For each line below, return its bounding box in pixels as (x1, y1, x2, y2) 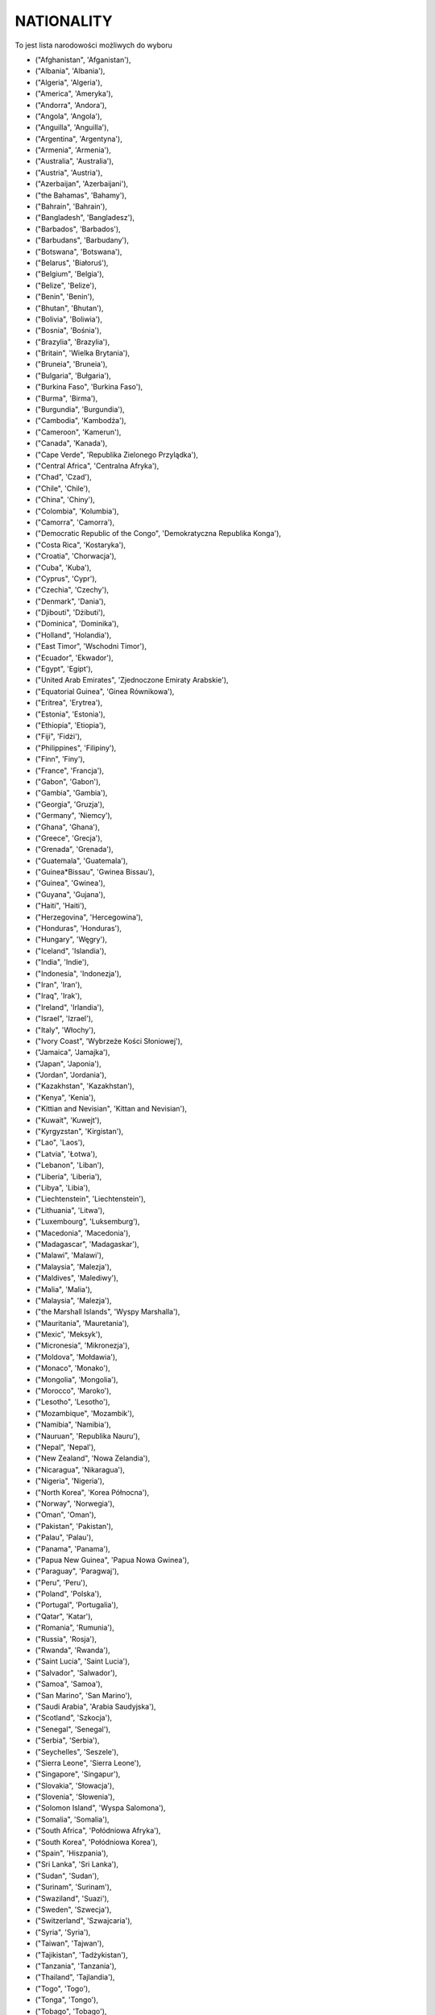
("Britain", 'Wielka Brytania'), (35, 348, 130, 358)
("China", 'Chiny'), (35, 495, 96, 505)
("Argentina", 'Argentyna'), (35, 134, 122, 143)
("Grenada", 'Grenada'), (35, 845, 114, 854)
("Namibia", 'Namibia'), (35, 1419, 112, 1430)
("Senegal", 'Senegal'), (35, 1724, 111, 1734)
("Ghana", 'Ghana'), (35, 822, 100, 832)
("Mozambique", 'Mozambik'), (35, 1408, 135, 1418)
